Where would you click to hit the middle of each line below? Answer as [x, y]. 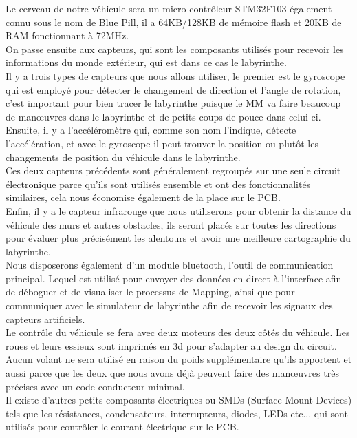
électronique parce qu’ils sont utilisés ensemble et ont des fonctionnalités [158, 184]
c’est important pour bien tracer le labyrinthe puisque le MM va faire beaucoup [173, 103]
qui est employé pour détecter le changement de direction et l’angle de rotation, [173, 89]
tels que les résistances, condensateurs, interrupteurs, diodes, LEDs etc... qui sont [177, 413]
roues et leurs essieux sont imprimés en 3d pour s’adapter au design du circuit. [171, 345]
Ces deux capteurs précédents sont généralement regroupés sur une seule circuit [173, 170]
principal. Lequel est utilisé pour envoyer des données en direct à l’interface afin [174, 278]
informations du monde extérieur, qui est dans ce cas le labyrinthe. [146, 62]
